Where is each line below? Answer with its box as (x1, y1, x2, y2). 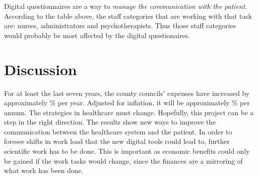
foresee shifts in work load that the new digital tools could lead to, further (4, 136, 230, 146)
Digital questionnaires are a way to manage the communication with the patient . (4, 1, 247, 11)
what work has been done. (4, 165, 83, 176)
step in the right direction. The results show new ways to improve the (4, 117, 216, 127)
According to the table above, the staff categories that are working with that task (4, 10, 252, 21)
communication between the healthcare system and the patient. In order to (4, 126, 232, 136)
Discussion (4, 59, 77, 79)
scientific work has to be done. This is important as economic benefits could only (4, 146, 250, 156)
